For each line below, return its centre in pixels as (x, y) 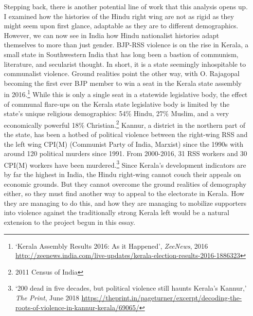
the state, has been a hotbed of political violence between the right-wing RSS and (126, 134)
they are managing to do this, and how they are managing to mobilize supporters (125, 203)
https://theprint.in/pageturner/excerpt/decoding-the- (162, 297)
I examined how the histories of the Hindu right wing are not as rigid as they (119, 16)
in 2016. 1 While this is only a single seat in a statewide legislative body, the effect (126, 93)
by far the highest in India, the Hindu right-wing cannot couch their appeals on (123, 174)
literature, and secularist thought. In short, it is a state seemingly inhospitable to (125, 64)
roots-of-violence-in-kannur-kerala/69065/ (77, 307)
